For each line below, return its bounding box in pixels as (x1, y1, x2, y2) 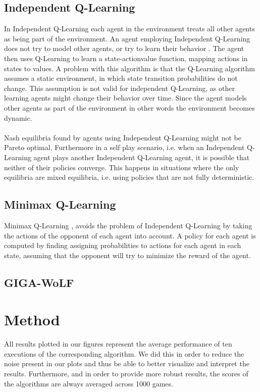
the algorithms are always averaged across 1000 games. (4, 378, 173, 388)
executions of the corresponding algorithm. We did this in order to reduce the (4, 348, 244, 359)
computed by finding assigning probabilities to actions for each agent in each (4, 240, 241, 251)
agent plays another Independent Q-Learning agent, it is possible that (33, 152, 250, 162)
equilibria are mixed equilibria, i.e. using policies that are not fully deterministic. (4, 172, 254, 182)
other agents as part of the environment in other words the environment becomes (4, 102, 255, 113)
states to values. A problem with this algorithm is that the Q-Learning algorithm (4, 63, 255, 73)
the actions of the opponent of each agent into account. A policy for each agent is (4, 230, 256, 240)
